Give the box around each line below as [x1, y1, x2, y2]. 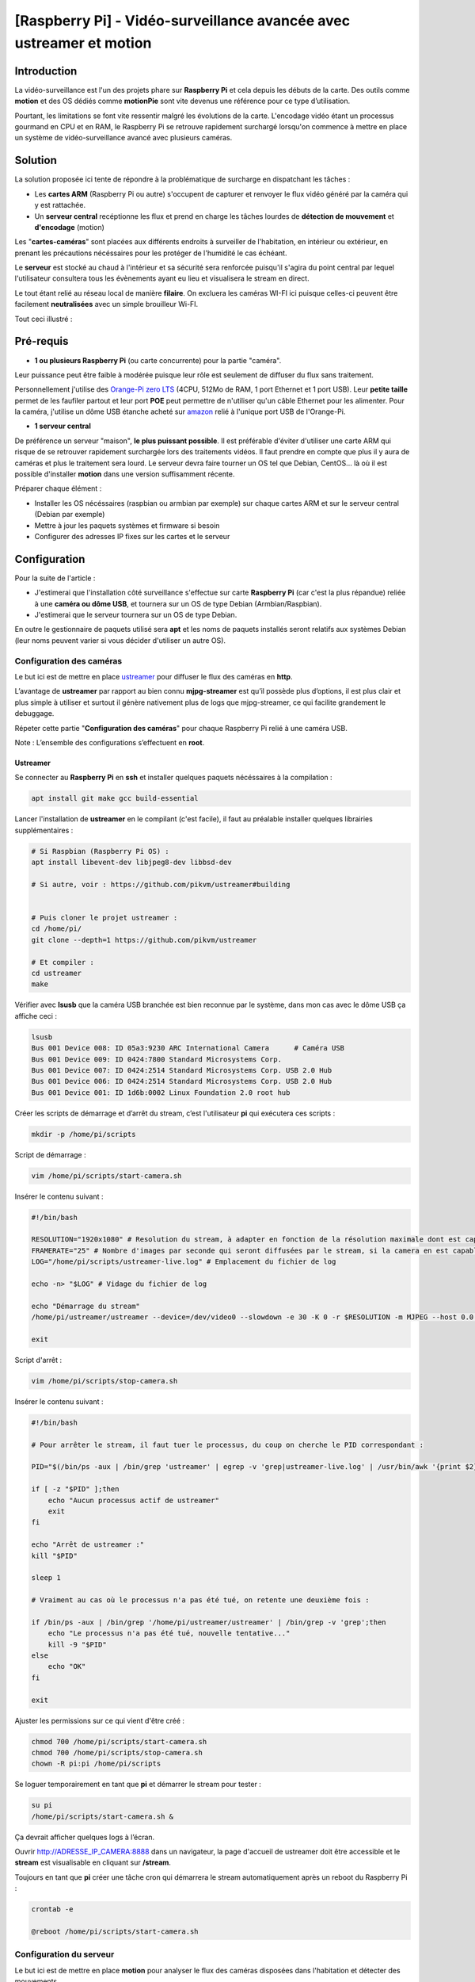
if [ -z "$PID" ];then [31, 1485, 120, 1494]
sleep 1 [31, 1574, 61, 1582]
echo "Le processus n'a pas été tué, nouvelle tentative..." [47, 1629, 291, 1638]
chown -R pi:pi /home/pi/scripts [31, 1759, 161, 1768]
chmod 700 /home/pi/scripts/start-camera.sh [31, 1737, 207, 1746]
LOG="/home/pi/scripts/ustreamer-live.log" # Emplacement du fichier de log [31, 1257, 336, 1266]
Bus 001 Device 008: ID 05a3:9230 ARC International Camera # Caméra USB [31, 1043, 344, 1053]
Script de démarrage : [14, 1150, 86, 1159]
